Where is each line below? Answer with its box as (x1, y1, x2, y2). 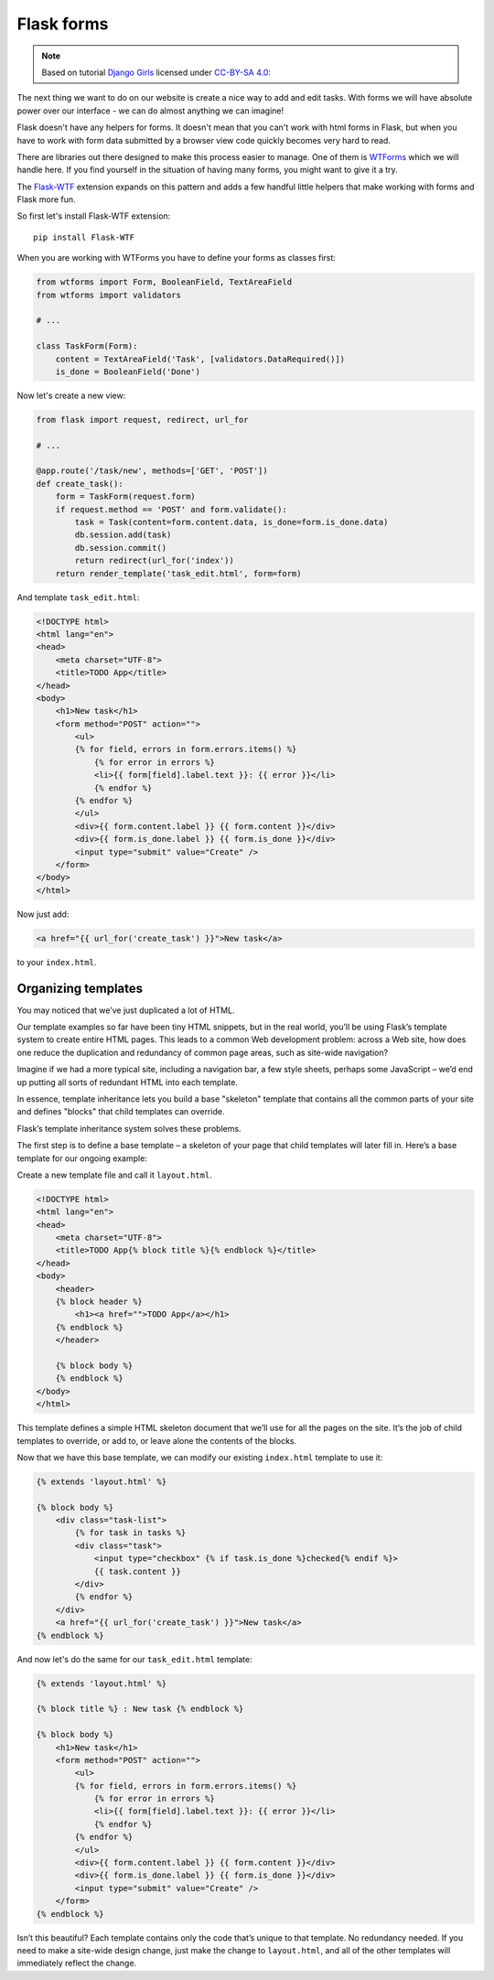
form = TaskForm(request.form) (55, 491, 196, 502)
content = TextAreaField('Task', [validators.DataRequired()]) (55, 353, 346, 364)
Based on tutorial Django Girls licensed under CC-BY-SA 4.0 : (41, 67, 272, 78)
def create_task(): (36, 479, 123, 489)
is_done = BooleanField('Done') (55, 366, 201, 377)
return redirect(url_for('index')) (74, 555, 235, 566)
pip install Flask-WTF (33, 231, 135, 242)
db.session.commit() (74, 543, 167, 553)
